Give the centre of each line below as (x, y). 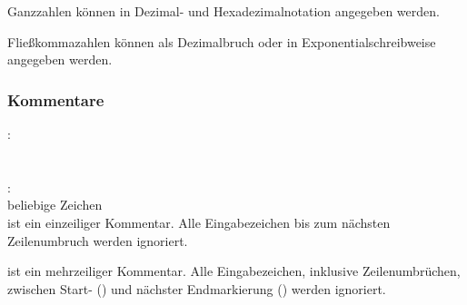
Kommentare (56, 99)
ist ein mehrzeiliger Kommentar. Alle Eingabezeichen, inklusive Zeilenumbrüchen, (234, 271)
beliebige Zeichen (55, 205)
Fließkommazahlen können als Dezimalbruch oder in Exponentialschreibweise (222, 41)
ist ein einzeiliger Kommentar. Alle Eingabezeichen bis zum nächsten (199, 222)
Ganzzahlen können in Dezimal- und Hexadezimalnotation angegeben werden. (224, 11)
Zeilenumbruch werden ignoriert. (98, 240)
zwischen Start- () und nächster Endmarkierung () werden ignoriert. (197, 288)
